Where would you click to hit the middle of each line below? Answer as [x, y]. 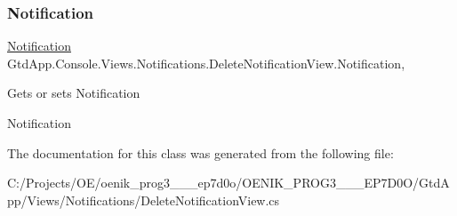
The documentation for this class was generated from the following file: [200, 152]
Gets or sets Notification [74, 93]
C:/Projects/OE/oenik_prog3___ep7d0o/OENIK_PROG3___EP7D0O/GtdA [228, 183]
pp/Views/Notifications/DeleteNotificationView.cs [144, 200]
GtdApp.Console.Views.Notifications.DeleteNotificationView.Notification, [206, 63]
